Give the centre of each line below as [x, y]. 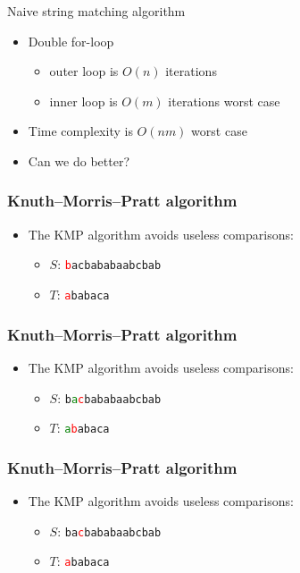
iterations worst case [224, 101]
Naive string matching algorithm [96, 11]
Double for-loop [71, 41]
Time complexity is [80, 131]
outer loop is [84, 71]
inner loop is [83, 101]
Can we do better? [79, 160]
